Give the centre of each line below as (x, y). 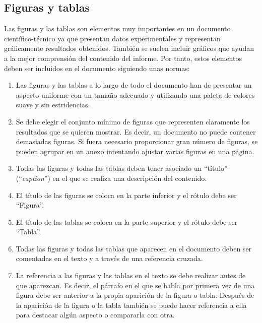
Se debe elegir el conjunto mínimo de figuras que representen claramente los (133, 121)
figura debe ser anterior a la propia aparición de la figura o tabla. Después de (135, 295)
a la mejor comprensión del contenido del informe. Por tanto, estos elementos (123, 58)
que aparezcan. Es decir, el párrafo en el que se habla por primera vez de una (135, 285)
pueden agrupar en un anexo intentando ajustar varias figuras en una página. (135, 151)
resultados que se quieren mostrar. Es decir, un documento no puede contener (136, 131)
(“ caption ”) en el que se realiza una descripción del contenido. (111, 178)
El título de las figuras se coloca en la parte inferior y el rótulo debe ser (126, 195)
